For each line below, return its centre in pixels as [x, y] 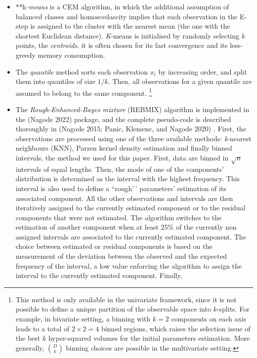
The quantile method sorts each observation [82, 71]
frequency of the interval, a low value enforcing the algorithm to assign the [129, 265]
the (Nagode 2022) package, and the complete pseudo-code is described [123, 119]
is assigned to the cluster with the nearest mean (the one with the [130, 26]
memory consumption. [71, 55]
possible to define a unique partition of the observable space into [113, 309]
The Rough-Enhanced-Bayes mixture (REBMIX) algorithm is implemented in [132, 109]
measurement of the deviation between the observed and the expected [121, 256]
